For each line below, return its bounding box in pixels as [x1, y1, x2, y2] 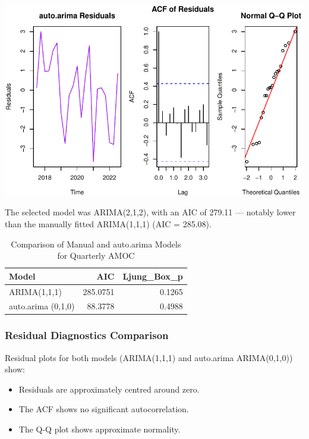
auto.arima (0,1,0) [9, 300, 75, 312]
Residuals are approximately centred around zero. [18, 382, 200, 395]
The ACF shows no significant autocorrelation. [18, 403, 189, 415]
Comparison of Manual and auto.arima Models [11, 237, 181, 250]
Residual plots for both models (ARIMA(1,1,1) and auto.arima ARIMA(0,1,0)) [5, 351, 293, 363]
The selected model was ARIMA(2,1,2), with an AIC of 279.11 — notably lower [5, 206, 296, 218]
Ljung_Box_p [122, 269, 183, 282]
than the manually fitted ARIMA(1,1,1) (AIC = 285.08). [5, 217, 212, 230]
